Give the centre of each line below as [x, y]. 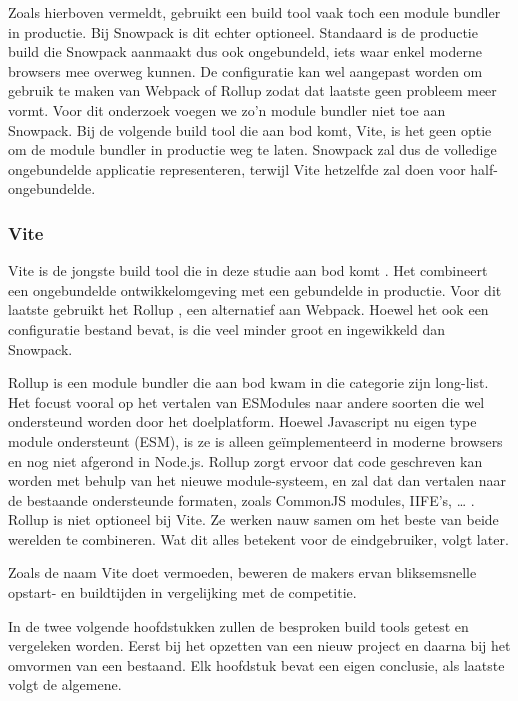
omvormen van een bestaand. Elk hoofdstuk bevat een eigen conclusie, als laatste [256, 664]
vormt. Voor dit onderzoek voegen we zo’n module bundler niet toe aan [227, 109]
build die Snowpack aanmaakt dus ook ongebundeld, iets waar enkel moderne [245, 51]
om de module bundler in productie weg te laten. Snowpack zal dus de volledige [252, 149]
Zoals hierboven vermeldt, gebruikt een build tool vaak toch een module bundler [254, 12]
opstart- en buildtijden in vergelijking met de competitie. [182, 592]
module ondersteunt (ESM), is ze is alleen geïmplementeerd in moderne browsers [255, 440]
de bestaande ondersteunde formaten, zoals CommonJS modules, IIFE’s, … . [241, 499]
